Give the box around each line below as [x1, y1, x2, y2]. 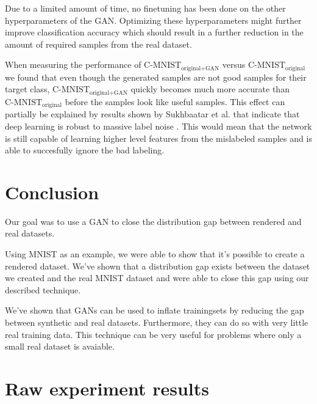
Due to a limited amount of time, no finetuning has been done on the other [5, 2, 286, 14]
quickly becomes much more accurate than [130, 83, 290, 95]
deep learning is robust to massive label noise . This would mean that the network [5, 119, 312, 132]
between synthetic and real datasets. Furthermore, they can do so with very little [5, 315, 308, 328]
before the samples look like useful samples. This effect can [65, 95, 285, 108]
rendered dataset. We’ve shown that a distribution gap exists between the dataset [5, 259, 310, 272]
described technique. [5, 283, 81, 296]
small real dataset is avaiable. [5, 340, 115, 353]
